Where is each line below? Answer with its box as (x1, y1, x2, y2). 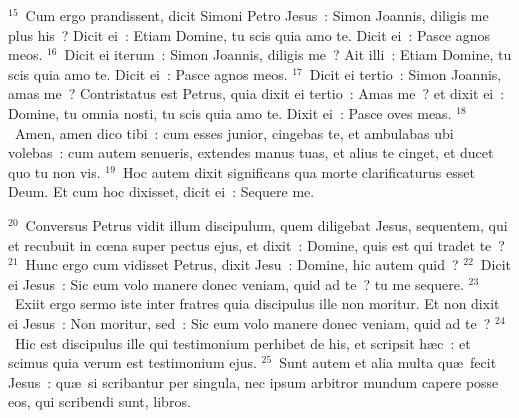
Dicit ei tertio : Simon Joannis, (309, 63, 502, 84)
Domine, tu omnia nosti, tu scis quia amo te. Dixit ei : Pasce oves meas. (8, 102, 452, 123)
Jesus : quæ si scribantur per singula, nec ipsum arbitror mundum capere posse (8, 371, 499, 392)
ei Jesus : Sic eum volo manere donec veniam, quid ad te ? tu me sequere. (8, 273, 464, 294)
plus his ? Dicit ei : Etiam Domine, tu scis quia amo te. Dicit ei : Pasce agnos (8, 24, 491, 45)
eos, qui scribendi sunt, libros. (8, 391, 191, 412)
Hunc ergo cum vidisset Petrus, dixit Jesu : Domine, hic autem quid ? (25, 254, 459, 275)
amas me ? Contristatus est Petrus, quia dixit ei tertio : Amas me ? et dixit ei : (8, 83, 505, 104)
